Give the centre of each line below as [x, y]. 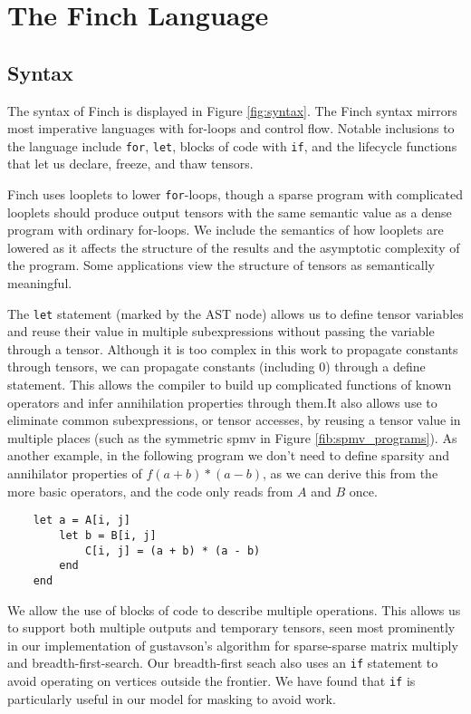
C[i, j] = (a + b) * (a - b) [173, 550]
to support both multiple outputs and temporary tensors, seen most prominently [231, 627]
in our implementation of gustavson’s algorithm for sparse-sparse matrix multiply [233, 645]
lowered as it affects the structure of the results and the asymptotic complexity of [234, 247]
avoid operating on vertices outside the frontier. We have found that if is [211, 680]
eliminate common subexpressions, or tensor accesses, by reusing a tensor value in [234, 420]
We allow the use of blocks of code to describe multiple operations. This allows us [234, 609]
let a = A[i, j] [82, 521]
